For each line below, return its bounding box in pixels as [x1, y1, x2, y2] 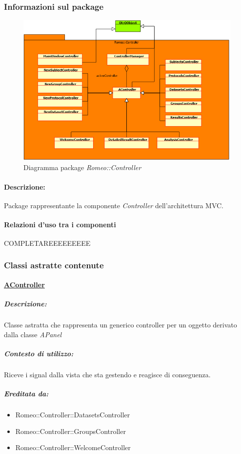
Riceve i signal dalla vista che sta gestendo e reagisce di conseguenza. [4, 369, 211, 380]
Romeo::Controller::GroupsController [15, 426, 126, 436]
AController [4, 280, 45, 290]
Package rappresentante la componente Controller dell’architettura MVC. [4, 200, 224, 210]
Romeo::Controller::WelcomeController [15, 442, 131, 453]
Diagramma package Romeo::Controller [23, 162, 141, 173]
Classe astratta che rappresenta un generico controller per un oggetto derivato [4, 320, 237, 330]
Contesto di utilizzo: [4, 348, 74, 359]
